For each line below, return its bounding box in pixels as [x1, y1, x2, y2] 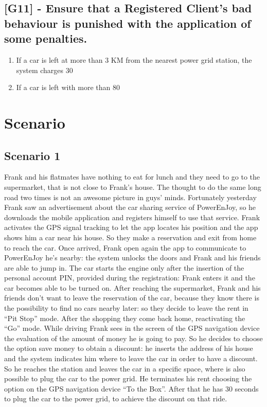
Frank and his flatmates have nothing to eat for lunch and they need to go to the [4, 171, 260, 182]
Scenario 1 [4, 147, 61, 163]
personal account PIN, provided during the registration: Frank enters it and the [4, 272, 255, 283]
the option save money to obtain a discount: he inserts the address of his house [4, 343, 253, 353]
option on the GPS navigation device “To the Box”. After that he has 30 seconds [4, 383, 259, 394]
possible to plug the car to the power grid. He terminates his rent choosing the [4, 373, 252, 384]
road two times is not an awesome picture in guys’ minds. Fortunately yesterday [4, 191, 257, 202]
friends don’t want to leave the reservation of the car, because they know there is [4, 292, 259, 303]
